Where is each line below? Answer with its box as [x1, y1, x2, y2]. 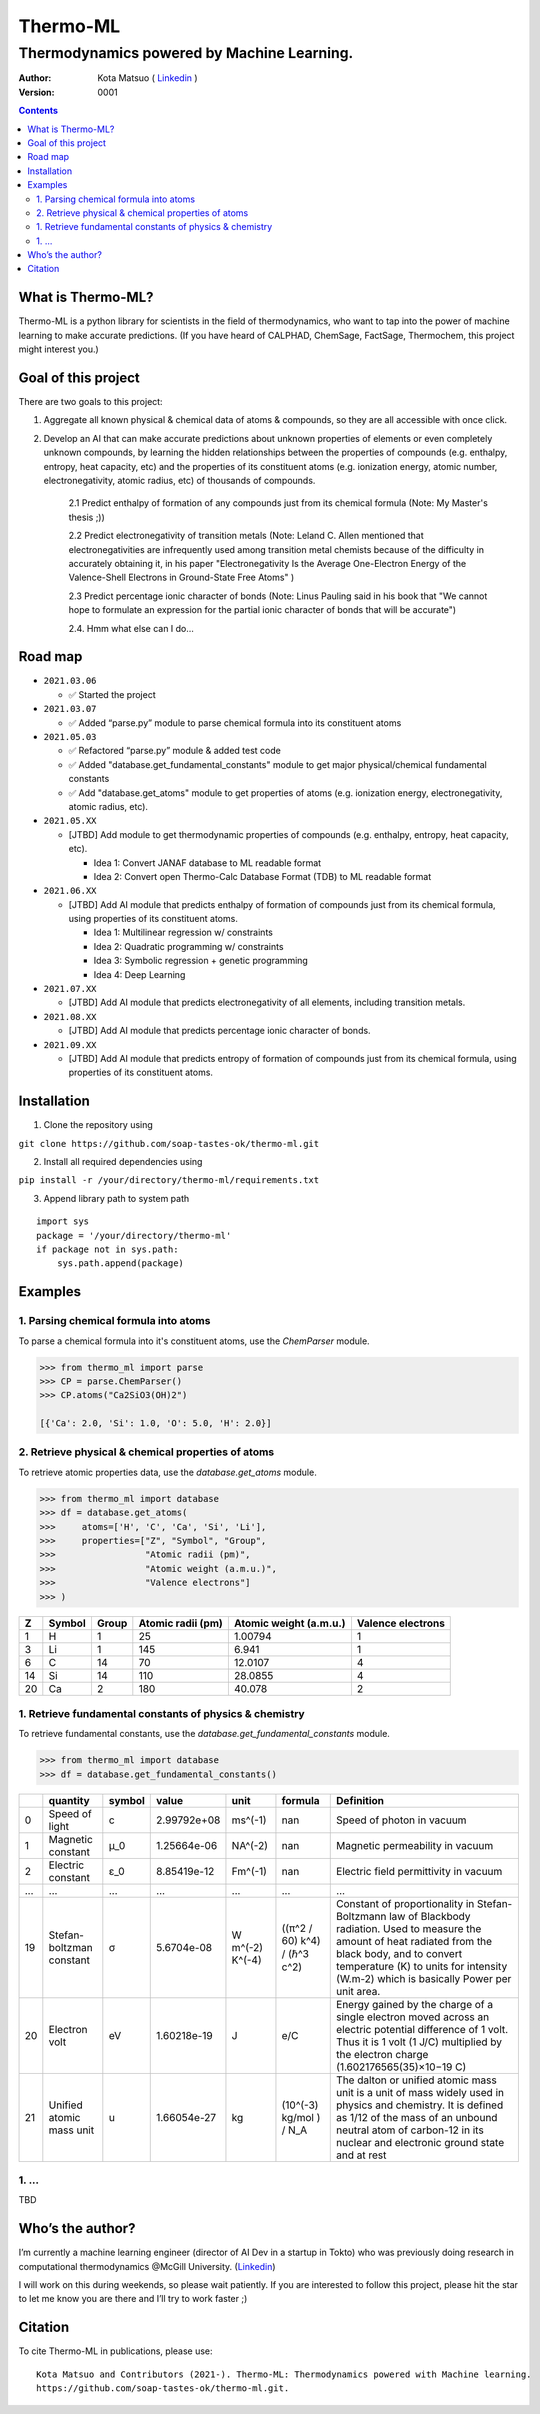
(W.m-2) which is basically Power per [336, 1971, 512, 1985]
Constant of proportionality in [336, 1896, 475, 1910]
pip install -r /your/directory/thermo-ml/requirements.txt [18, 1175, 320, 1186]
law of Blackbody [388, 1909, 471, 1923]
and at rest [336, 2148, 387, 2162]
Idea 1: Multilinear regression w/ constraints [93, 926, 274, 939]
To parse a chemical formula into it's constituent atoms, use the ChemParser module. [18, 1335, 370, 1347]
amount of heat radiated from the [336, 1934, 493, 1948]
